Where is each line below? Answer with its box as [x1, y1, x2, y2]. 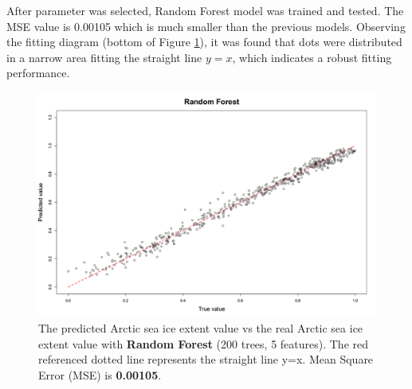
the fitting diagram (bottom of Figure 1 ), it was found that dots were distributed [6, 33, 402, 50]
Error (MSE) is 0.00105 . [38, 366, 162, 383]
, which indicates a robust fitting [232, 49, 392, 65]
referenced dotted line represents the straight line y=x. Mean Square [38, 351, 374, 368]
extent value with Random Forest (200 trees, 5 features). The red [38, 335, 368, 352]
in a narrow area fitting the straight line [6, 49, 202, 65]
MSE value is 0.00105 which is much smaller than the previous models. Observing [6, 18, 406, 34]
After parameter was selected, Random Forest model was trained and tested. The [6, 2, 404, 18]
